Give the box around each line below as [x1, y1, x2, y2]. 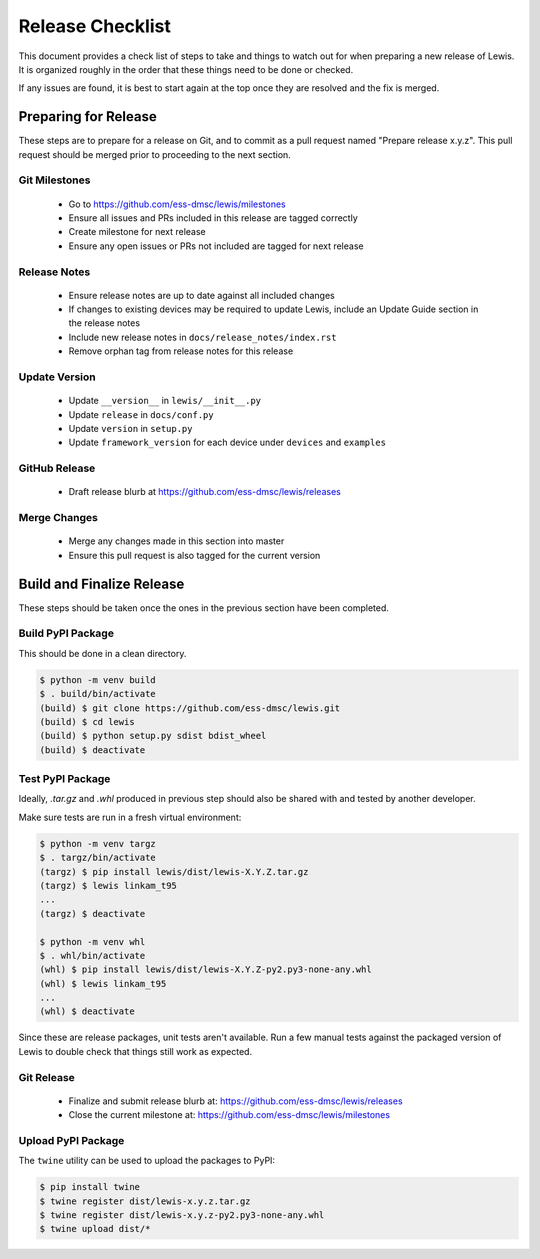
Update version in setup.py [68, 423, 193, 434]
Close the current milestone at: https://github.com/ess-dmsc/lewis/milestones [68, 1109, 390, 1121]
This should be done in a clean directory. [18, 647, 187, 659]
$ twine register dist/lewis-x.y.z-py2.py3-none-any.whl [39, 1210, 325, 1221]
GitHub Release [18, 461, 96, 475]
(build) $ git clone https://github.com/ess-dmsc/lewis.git [39, 702, 341, 714]
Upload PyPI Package [18, 1133, 125, 1147]
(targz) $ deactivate [39, 908, 146, 919]
